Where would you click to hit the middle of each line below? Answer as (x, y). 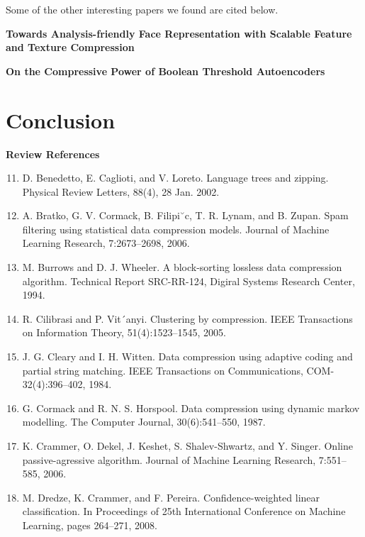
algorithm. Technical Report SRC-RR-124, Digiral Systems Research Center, (189, 281)
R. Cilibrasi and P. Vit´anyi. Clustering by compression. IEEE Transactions (187, 318)
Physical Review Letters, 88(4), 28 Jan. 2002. (121, 191)
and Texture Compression (70, 47)
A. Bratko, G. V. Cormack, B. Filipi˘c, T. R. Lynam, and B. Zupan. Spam (185, 215)
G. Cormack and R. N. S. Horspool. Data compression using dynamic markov (191, 408)
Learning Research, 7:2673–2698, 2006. (106, 243)
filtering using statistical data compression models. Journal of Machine (176, 229)
